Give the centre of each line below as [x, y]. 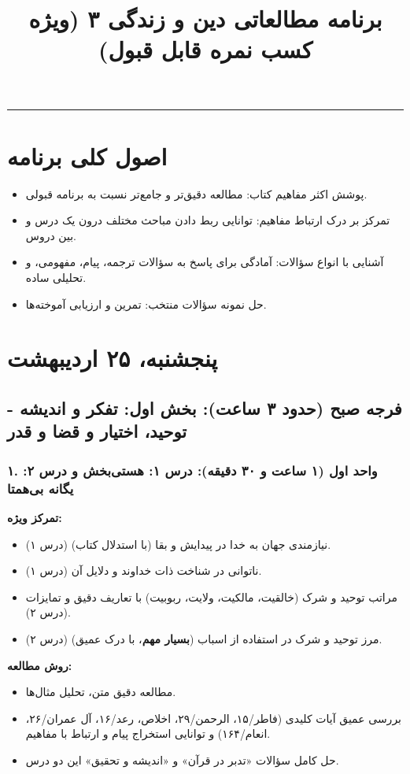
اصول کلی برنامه [87, 156]
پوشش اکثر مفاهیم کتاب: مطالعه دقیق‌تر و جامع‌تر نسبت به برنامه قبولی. [196, 193]
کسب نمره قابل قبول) [205, 49]
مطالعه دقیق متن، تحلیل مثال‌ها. [101, 692]
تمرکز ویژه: [35, 517]
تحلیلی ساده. [56, 278]
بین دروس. [51, 235]
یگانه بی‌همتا [41, 488]
